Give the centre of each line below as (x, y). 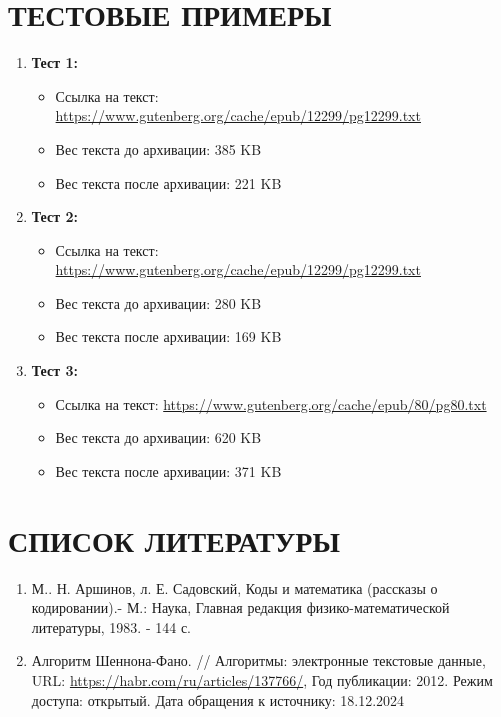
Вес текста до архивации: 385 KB (158, 148)
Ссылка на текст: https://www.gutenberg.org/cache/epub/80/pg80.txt (271, 403)
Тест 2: (54, 216)
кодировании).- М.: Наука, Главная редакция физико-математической (240, 607)
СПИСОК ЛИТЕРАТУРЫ (174, 539)
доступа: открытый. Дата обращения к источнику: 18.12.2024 (218, 699)
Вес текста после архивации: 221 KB (168, 182)
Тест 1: (54, 62)
